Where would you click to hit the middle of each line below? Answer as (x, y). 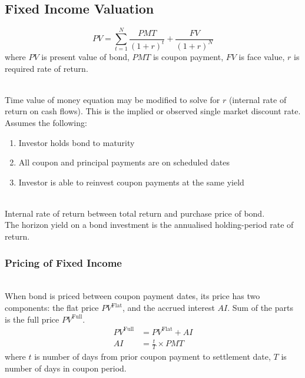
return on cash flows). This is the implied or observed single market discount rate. (153, 111)
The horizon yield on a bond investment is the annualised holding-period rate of (149, 225)
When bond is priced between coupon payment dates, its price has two (132, 296)
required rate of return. (47, 68)
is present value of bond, (85, 56)
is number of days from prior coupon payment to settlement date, (152, 357)
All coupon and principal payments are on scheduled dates (124, 162)
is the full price (32, 319)
